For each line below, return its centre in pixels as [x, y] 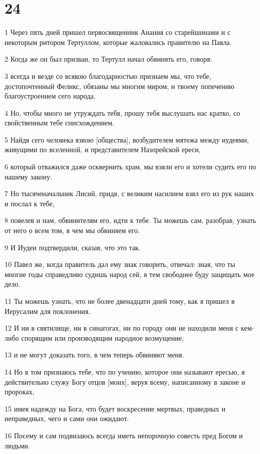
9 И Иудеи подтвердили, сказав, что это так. [73, 247]
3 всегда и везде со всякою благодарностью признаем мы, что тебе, [108, 76]
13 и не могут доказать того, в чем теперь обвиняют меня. [94, 355]
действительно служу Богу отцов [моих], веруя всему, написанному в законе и [125, 381]
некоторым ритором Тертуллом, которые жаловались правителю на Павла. [118, 42]
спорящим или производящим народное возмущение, [103, 337]
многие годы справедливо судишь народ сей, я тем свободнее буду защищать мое [129, 274]
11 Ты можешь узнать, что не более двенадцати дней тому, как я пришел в [120, 301]
